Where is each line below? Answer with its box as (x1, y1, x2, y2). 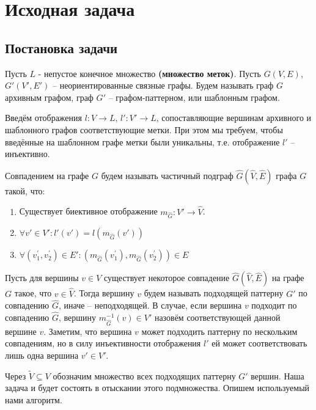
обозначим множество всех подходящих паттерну (53, 369, 236, 382)
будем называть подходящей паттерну (144, 287, 284, 299)
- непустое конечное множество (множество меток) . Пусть (38, 67, 261, 79)
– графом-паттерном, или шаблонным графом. (108, 90, 280, 103)
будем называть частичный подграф (101, 169, 233, 181)
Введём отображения (5, 111, 82, 124)
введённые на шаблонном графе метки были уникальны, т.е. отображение (5, 135, 280, 148)
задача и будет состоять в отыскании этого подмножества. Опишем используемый (5, 381, 310, 394)
